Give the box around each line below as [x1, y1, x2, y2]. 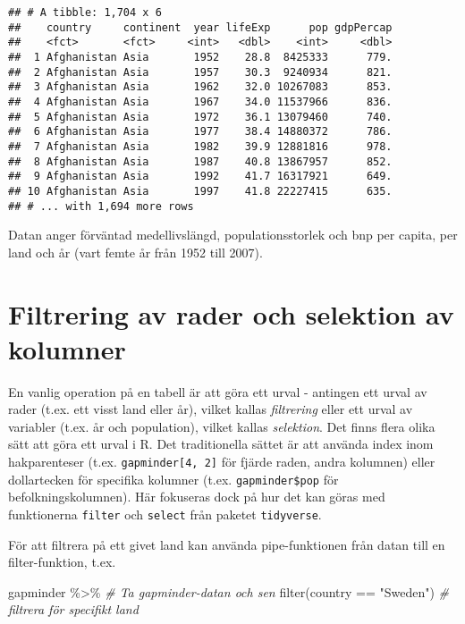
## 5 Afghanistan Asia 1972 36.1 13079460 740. [8, 110, 393, 123]
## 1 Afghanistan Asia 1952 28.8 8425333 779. [8, 50, 393, 63]
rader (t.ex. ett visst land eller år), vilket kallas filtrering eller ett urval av [8, 400, 413, 418]
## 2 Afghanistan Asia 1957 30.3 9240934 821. [8, 65, 393, 79]
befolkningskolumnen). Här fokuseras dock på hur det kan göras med [8, 487, 385, 506]
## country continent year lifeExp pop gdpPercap [8, 21, 393, 34]
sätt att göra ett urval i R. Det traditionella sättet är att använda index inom [8, 434, 434, 453]
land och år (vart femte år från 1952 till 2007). [8, 242, 263, 261]
